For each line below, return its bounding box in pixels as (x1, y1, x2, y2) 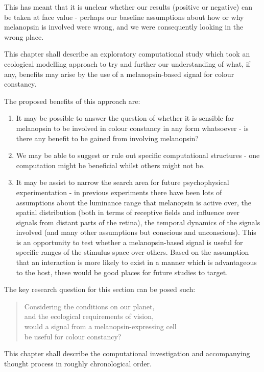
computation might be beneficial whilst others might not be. (16, 160, 205, 170)
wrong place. (4, 31, 44, 42)
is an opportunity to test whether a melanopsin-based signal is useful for (16, 236, 243, 247)
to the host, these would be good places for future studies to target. (16, 267, 228, 277)
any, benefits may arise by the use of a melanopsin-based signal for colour (4, 68, 234, 79)
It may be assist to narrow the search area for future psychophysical (16, 177, 229, 188)
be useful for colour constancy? (24, 331, 122, 341)
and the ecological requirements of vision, (24, 311, 154, 322)
